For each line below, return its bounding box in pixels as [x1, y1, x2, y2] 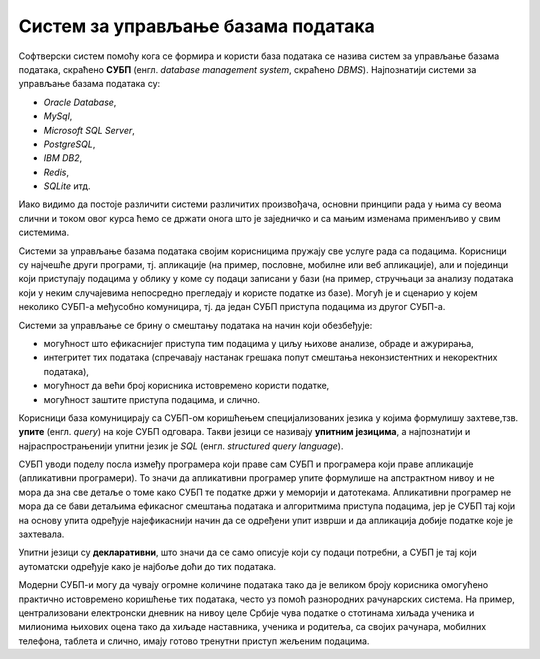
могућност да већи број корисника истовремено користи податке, [43, 380, 330, 392]
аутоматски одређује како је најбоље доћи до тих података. [18, 560, 277, 572]
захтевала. [18, 528, 65, 540]
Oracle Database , [43, 96, 117, 108]
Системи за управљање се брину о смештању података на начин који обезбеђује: [18, 319, 373, 331]
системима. [18, 226, 70, 239]
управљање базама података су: [18, 78, 161, 90]
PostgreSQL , [43, 138, 96, 150]
